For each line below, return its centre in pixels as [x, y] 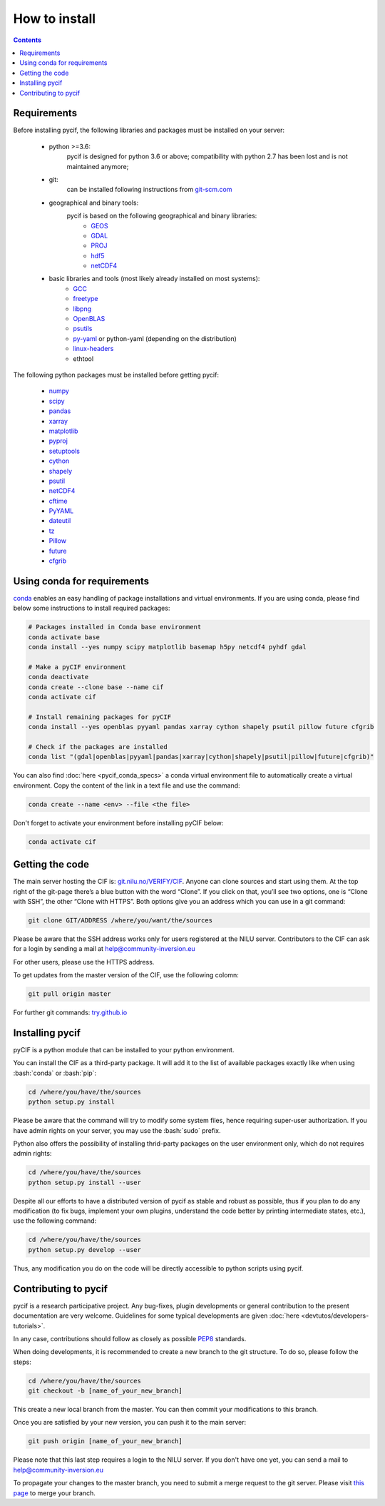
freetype [86, 299]
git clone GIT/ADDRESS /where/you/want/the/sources [120, 920]
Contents [27, 40]
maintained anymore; [98, 166]
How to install [55, 19]
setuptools [64, 451]
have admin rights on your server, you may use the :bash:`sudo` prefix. [117, 1130]
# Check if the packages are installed [98, 747]
